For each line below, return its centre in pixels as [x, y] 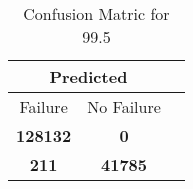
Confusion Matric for [96, 13]
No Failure [124, 106]
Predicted [88, 76]
